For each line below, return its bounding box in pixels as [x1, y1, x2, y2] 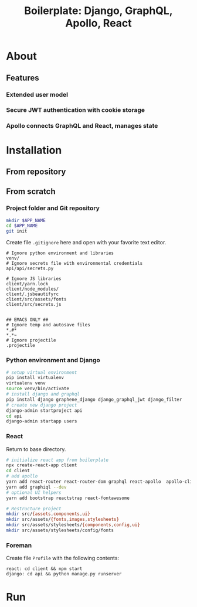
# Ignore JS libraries [6, 276, 62, 282]
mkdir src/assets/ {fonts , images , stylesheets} [6, 517, 119, 523]
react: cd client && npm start [6, 566, 83, 572]
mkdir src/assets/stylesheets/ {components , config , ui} [6, 522, 141, 528]
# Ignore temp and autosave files [6, 322, 91, 328]
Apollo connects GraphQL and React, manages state [6, 122, 158, 130]
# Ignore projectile [6, 337, 57, 343]
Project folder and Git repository [6, 204, 100, 212]
